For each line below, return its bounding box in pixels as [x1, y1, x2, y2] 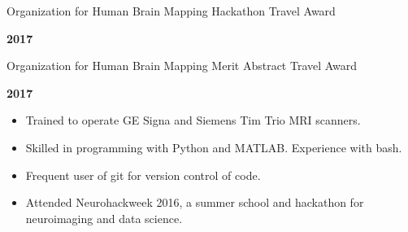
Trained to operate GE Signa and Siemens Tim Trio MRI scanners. [25, 112, 361, 129]
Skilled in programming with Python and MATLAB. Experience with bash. [25, 138, 402, 155]
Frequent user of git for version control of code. [25, 166, 261, 183]
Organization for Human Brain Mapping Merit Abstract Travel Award [7, 57, 358, 74]
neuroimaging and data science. [25, 209, 183, 226]
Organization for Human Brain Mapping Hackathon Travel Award [7, 2, 336, 19]
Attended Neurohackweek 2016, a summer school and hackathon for [25, 194, 364, 211]
